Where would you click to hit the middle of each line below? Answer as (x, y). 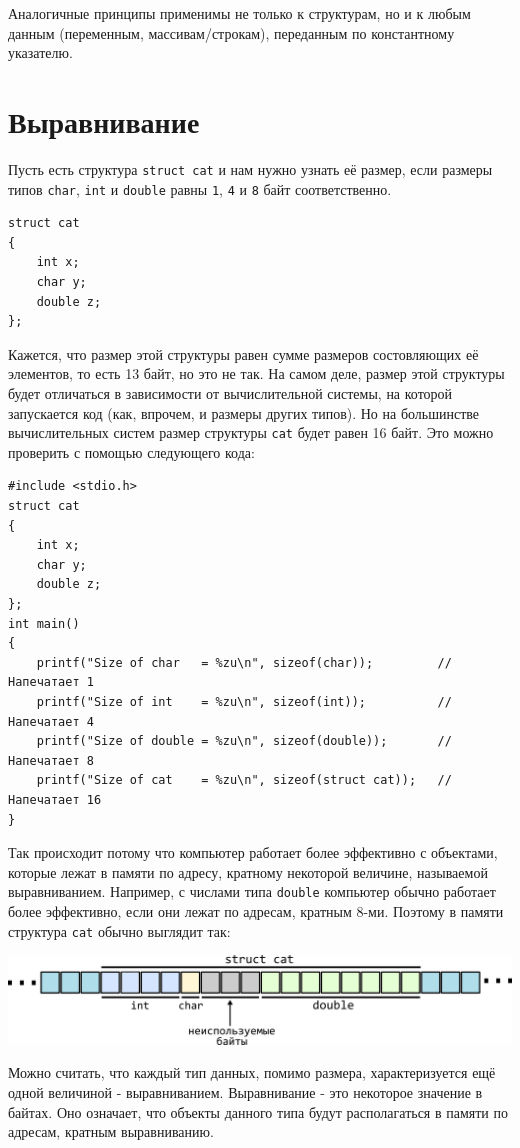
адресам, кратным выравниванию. (111, 1131)
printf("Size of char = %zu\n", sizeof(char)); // (244, 662)
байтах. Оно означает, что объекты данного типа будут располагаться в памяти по (258, 1111)
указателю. (40, 52)
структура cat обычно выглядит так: (119, 930)
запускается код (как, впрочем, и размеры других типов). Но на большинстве (244, 412)
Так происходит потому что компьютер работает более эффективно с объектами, (253, 852)
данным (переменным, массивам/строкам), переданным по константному (231, 32)
